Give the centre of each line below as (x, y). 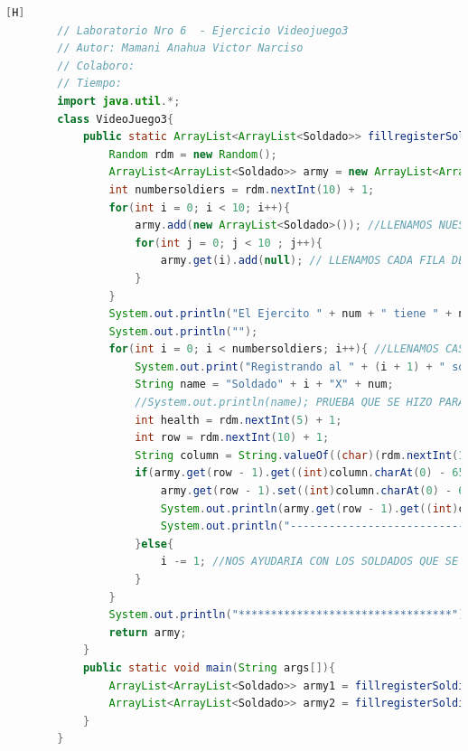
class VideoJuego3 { (116, 119)
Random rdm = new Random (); (193, 154)
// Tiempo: (89, 84)
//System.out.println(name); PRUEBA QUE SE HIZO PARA (300, 403)
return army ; (148, 632)
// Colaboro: (96, 66)
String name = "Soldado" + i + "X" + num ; (264, 385)
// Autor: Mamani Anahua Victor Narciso (180, 48)
